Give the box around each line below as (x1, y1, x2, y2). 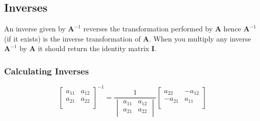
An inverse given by (4, 23, 66, 34)
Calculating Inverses (4, 64, 89, 77)
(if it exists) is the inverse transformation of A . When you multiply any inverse (4, 33, 251, 44)
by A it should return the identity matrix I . (19, 43, 157, 54)
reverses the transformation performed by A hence (83, 23, 241, 34)
